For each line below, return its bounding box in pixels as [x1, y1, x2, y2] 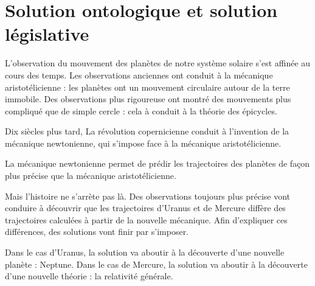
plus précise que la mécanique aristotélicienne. [5, 169, 176, 182]
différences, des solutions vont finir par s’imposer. [5, 225, 189, 238]
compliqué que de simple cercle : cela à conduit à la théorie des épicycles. [5, 104, 277, 117]
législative [5, 21, 89, 46]
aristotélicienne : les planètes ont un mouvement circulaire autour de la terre [5, 80, 290, 93]
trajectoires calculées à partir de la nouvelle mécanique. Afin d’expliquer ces [5, 213, 288, 226]
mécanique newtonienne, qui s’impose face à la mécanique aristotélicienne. [5, 136, 282, 149]
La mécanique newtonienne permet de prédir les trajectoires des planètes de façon [5, 157, 310, 170]
